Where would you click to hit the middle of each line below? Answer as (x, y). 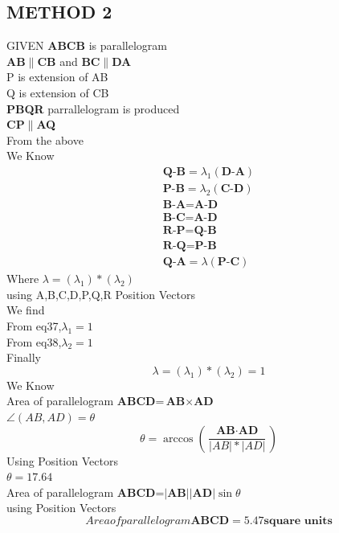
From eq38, (34, 341)
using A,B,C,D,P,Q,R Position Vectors (101, 294)
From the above (45, 139)
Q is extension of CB (58, 92)
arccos (178, 439)
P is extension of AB (57, 77)
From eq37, (34, 325)
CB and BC (69, 61)
